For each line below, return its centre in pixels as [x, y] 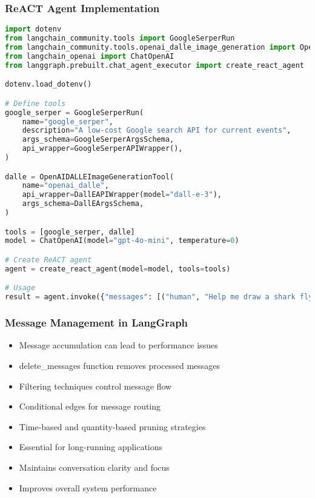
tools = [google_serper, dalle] [70, 232]
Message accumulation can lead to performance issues [118, 345]
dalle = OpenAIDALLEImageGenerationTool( [90, 177]
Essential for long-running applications [91, 447]
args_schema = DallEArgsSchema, [83, 204]
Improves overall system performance [88, 487]
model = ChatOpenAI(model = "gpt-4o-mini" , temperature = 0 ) [122, 241]
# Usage [20, 288]
